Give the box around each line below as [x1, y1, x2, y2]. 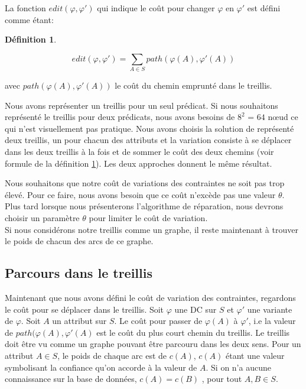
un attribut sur [52, 315, 107, 327]
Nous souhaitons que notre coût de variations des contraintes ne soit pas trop [5, 177, 285, 189]
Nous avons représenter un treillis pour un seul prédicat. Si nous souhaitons [5, 99, 278, 111]
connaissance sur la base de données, [5, 372, 137, 385]
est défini [247, 2, 281, 14]
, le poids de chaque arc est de [57, 349, 167, 361]
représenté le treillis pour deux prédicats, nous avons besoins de [5, 111, 235, 123]
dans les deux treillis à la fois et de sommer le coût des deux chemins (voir [5, 145, 274, 158]
